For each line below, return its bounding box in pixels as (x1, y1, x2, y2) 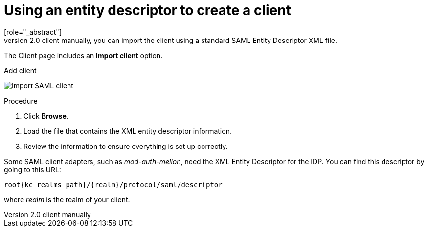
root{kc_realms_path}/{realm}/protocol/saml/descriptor (4, 180, 223, 189)
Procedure (4, 96, 38, 105)
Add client (4, 66, 37, 75)
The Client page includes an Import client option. (4, 51, 163, 60)
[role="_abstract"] (4, 27, 62, 36)
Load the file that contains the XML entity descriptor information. (23, 126, 232, 135)
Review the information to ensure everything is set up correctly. (23, 142, 228, 150)
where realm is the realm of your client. (4, 195, 130, 204)
